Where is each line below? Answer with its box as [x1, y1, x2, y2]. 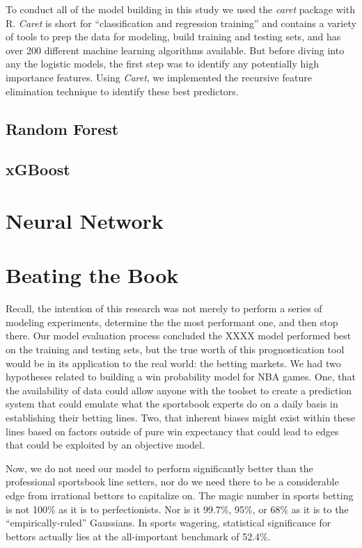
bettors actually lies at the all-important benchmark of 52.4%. [6, 529, 271, 543]
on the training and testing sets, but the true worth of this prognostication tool [6, 342, 345, 356]
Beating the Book [6, 261, 179, 289]
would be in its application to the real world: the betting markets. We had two [6, 355, 341, 370]
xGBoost [6, 159, 70, 180]
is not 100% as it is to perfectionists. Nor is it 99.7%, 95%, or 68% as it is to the [6, 501, 349, 516]
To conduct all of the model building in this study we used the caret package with [6, 2, 355, 16]
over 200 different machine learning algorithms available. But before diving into [6, 42, 345, 57]
